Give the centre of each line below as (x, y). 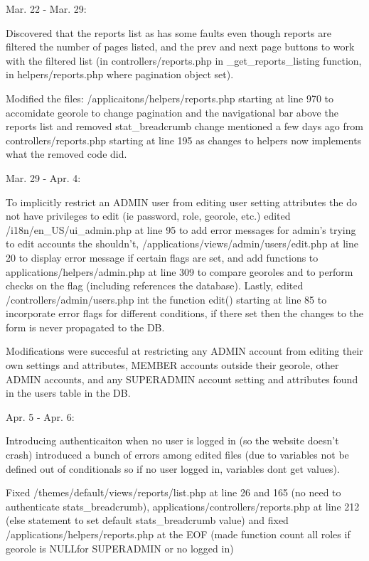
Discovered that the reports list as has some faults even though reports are (169, 32)
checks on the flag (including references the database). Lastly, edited (155, 285)
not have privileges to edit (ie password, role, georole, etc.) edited (148, 216)
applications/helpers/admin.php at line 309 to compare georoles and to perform (180, 271)
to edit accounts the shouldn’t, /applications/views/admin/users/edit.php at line (182, 244)
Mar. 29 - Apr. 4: (43, 177)
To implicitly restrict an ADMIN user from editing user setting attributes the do (181, 202)
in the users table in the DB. (68, 393)
